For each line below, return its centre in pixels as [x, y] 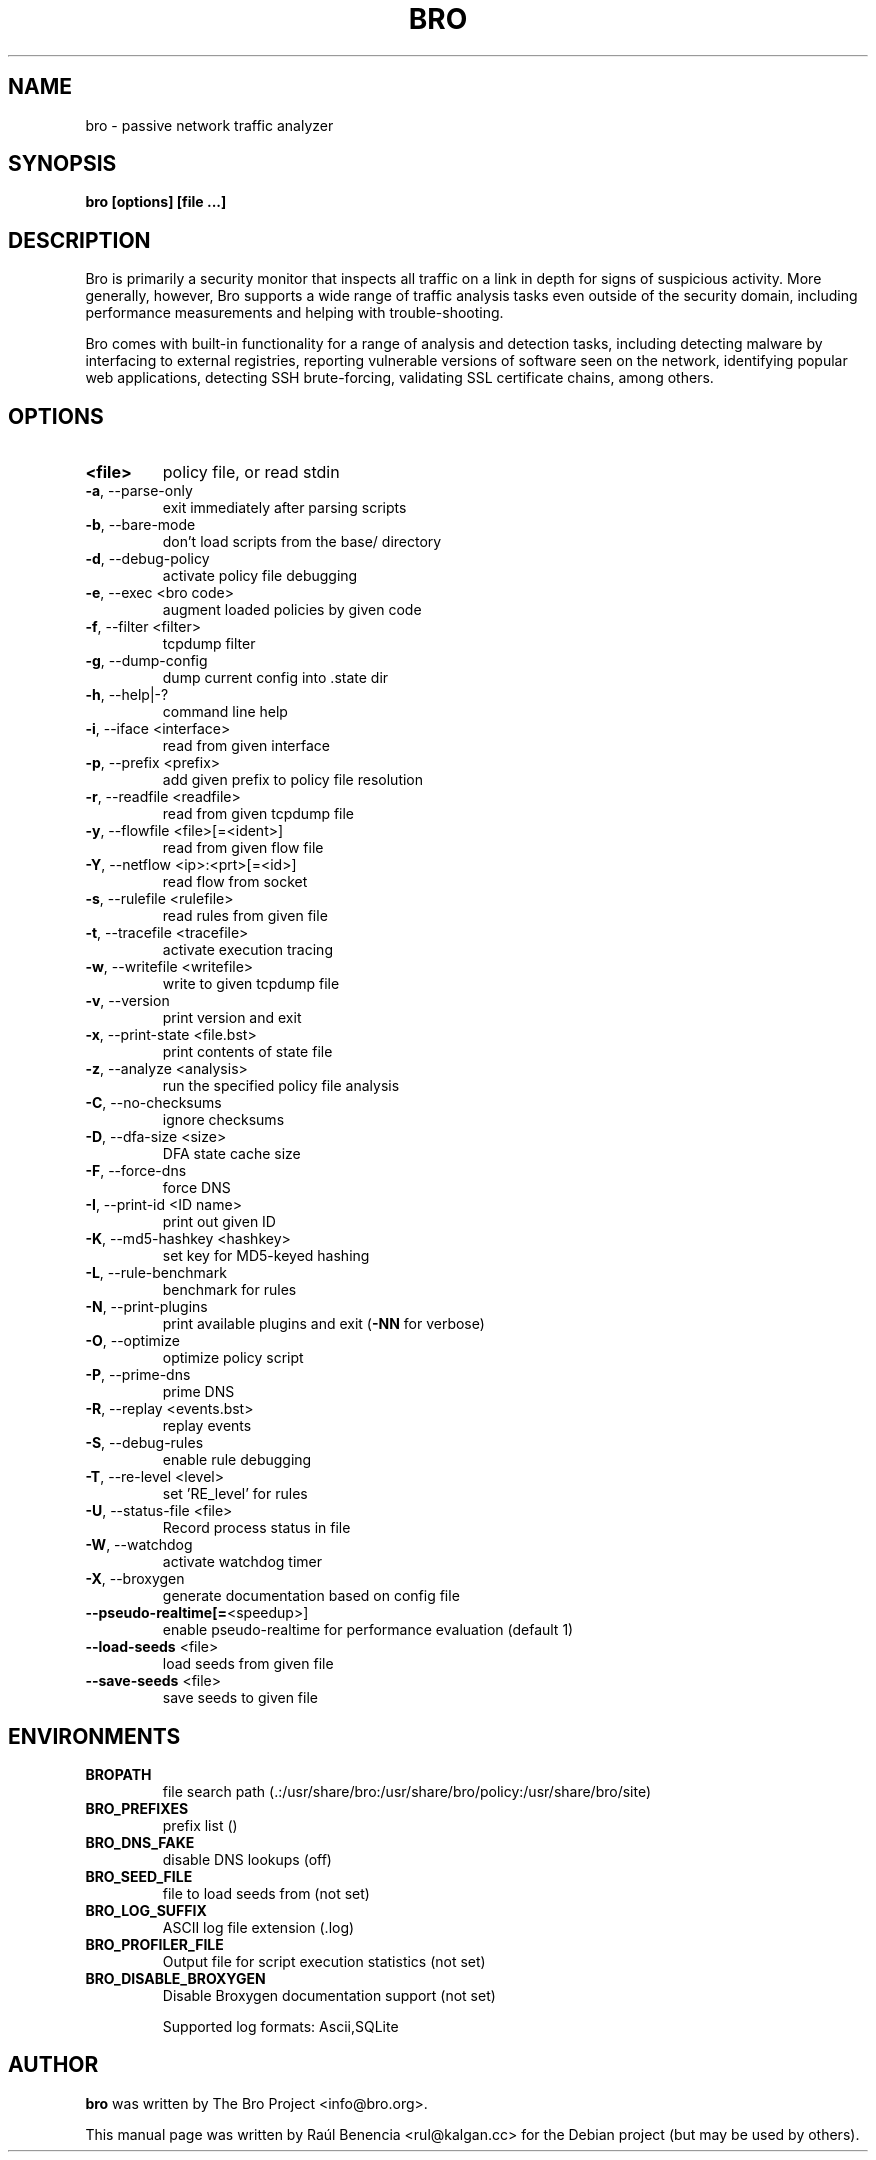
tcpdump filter [209, 644]
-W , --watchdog [139, 1545]
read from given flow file [243, 848]
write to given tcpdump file [251, 984]
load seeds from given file [248, 1664]
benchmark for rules [229, 1290]
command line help [225, 712]
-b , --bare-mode [140, 525]
